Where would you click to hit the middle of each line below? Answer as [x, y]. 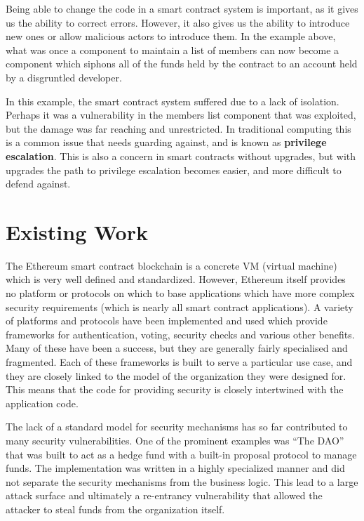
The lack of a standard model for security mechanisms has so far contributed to [177, 427]
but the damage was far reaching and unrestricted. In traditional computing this [178, 128]
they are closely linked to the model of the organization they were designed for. [176, 375]
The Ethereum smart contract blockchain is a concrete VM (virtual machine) [171, 265]
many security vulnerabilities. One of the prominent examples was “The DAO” [175, 440]
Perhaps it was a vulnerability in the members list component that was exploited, [181, 115]
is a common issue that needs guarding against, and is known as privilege [166, 142]
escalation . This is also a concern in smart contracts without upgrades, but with [181, 156]
